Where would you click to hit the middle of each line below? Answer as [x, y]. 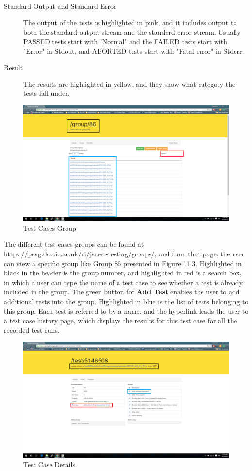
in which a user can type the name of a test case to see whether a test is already [124, 282]
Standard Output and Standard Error [60, 6]
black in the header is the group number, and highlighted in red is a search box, [123, 273]
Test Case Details [49, 464]
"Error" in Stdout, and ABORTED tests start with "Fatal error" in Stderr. [134, 51]
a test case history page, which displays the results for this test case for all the [120, 320]
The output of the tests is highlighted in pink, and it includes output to [130, 22]
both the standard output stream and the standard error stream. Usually [132, 32]
